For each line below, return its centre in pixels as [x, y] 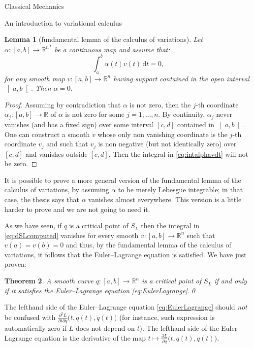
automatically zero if [36, 328]
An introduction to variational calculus [63, 22]
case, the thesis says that [42, 199]
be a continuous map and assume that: [112, 49]
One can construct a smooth [47, 134]
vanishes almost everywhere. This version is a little [165, 199]
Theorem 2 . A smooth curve [49, 281]
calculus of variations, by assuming [57, 190]
